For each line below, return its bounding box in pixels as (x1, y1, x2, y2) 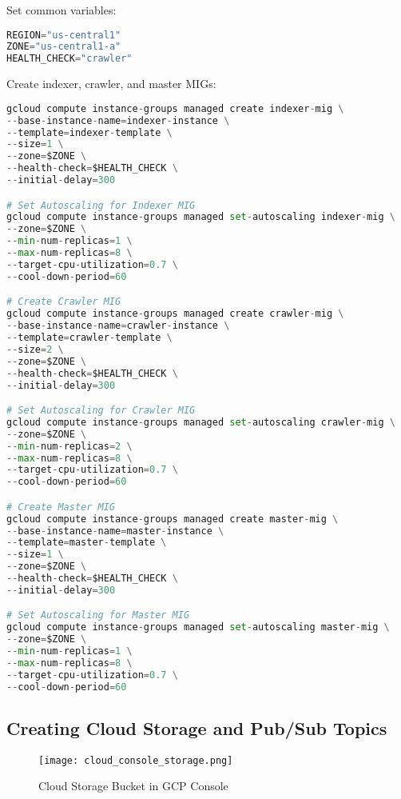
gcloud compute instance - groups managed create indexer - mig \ (6, 102, 344, 114)
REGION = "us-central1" (6, 29, 121, 41)
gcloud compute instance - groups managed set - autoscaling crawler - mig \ (6, 416, 395, 428)
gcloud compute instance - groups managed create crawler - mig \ (6, 308, 344, 320)
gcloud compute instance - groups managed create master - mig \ (6, 513, 339, 525)
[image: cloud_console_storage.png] (38, 754, 233, 766)
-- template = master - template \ (6, 537, 167, 549)
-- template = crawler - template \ (6, 332, 173, 343)
